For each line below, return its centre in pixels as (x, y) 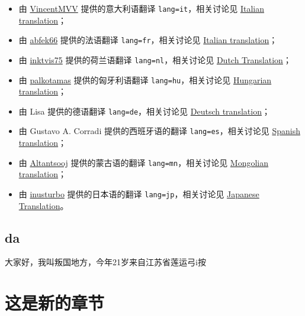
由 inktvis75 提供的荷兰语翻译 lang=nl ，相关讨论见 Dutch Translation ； (155, 59)
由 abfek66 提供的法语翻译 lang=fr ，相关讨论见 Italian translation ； (148, 40)
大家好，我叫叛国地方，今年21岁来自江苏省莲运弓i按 (105, 262)
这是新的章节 (55, 303)
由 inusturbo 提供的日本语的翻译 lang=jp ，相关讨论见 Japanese (139, 193)
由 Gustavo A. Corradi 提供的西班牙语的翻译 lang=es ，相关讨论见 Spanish (159, 131)
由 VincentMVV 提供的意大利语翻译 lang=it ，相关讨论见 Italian (141, 8)
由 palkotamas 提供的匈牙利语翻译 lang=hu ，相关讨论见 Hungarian (145, 79)
